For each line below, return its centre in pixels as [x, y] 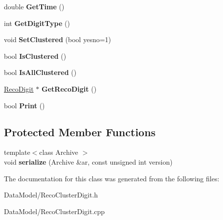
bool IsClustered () [35, 56]
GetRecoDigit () [69, 88]
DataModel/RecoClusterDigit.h [51, 195]
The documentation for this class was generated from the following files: [112, 178]
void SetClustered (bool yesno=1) [58, 39]
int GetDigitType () [37, 23]
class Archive [59, 152]
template [17, 152]
